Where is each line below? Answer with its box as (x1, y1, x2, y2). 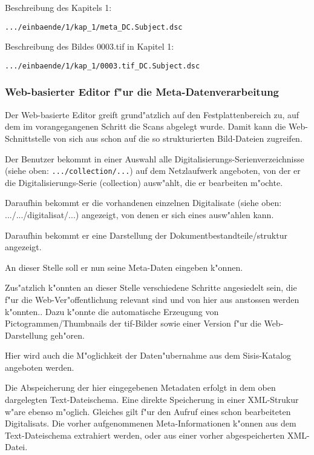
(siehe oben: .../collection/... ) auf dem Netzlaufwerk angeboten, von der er (5, 164, 301, 177)
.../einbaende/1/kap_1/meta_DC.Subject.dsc (5, 22, 183, 32)
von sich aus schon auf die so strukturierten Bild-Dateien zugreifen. (53, 131, 303, 144)
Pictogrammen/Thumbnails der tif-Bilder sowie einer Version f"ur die (5, 317, 261, 330)
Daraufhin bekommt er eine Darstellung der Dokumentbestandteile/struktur (5, 228, 287, 241)
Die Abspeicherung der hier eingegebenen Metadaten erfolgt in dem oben (5, 381, 276, 394)
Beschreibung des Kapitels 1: (5, 1, 112, 13)
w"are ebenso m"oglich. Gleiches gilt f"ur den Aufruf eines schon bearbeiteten (5, 405, 291, 417)
